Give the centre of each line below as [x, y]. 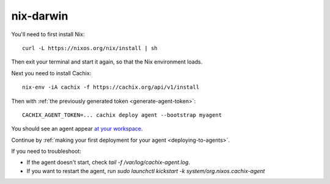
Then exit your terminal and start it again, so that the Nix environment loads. [107, 62]
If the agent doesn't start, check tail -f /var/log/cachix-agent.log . [108, 163]
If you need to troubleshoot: [46, 151]
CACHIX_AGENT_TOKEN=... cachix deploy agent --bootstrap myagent [122, 115]
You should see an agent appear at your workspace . [77, 129]
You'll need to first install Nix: [48, 34]
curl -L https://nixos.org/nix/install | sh [90, 48]
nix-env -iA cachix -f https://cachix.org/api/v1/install [111, 87]
